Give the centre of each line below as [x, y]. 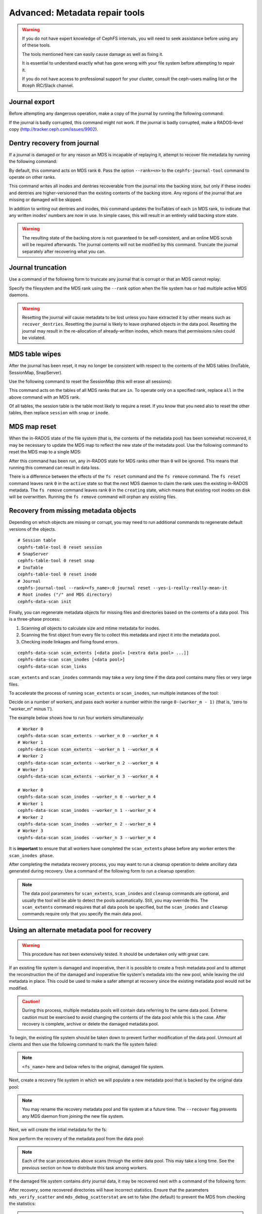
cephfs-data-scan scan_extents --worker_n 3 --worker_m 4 [88, 776]
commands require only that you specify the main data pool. [82, 914]
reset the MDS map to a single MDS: [45, 452]
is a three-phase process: [35, 619]
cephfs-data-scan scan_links [52, 666]
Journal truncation [38, 268]
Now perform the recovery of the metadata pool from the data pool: [76, 1138]
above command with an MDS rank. [45, 397]
